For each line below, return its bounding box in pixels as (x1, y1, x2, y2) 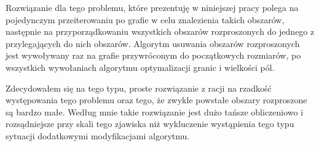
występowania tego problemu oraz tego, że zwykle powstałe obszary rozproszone (6, 93, 307, 106)
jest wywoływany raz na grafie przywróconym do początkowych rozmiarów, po (6, 49, 301, 62)
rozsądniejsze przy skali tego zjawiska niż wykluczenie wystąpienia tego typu (6, 117, 294, 130)
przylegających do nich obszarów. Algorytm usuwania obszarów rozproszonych (6, 37, 300, 49)
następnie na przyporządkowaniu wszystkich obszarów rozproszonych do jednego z (6, 25, 315, 38)
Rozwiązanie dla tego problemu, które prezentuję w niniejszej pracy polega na (6, 1, 299, 13)
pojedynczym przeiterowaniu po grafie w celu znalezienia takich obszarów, (6, 13, 285, 26)
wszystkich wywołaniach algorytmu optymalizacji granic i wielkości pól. (6, 60, 275, 73)
